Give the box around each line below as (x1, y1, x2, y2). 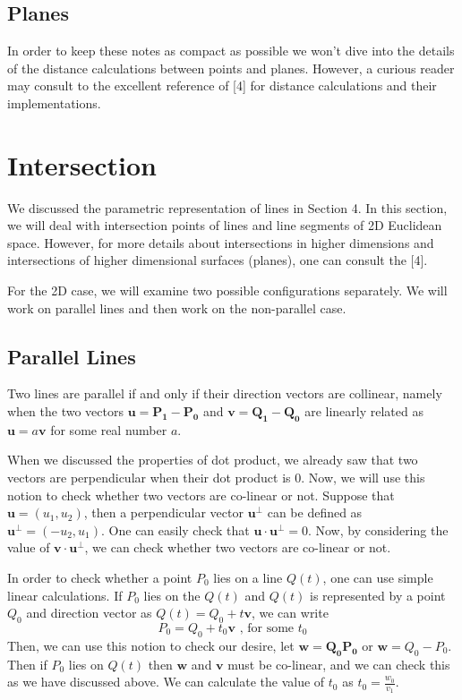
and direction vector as (26, 603, 152, 622)
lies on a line (213, 568, 283, 587)
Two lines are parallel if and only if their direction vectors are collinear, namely (7, 384, 442, 403)
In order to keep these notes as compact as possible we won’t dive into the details (7, 41, 455, 60)
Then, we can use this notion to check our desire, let (7, 636, 295, 654)
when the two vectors (7, 402, 124, 421)
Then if (7, 654, 47, 673)
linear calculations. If (7, 585, 123, 604)
